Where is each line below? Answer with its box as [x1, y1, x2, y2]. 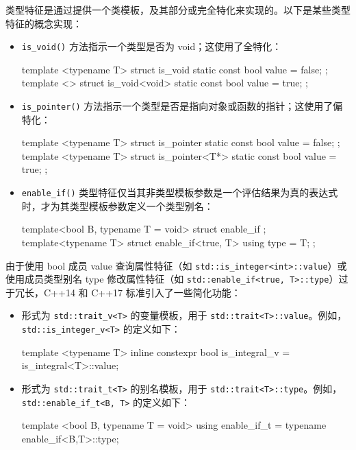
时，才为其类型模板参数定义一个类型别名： [21, 198, 214, 213]
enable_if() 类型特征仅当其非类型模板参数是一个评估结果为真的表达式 [21, 185, 338, 200]
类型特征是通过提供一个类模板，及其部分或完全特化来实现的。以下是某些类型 [5, 3, 351, 16]
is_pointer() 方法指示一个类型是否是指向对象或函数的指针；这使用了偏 [21, 99, 343, 113]
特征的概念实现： [5, 16, 82, 30]
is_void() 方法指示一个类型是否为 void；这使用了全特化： [21, 39, 282, 54]
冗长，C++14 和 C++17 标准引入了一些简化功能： [14, 285, 241, 299]
